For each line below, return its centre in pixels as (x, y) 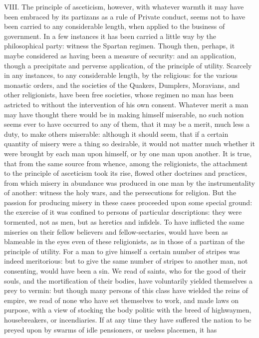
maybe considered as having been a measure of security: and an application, (120, 55)
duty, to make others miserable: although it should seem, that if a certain (116, 134)
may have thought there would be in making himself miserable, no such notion (124, 114)
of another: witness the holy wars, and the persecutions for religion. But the (120, 192)
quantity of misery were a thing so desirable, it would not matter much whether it (129, 144)
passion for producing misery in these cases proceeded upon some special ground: (128, 202)
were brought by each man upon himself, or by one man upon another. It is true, (128, 153)
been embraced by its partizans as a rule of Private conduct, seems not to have (125, 16)
